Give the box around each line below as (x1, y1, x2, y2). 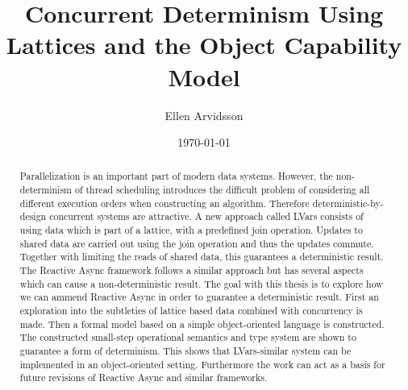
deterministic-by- (312, 196, 384, 210)
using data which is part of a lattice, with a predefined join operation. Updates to (19, 223, 363, 237)
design (19, 210, 47, 223)
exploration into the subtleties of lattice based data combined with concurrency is (19, 304, 363, 317)
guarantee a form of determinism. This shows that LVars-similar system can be (19, 344, 352, 358)
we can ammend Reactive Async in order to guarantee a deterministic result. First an (19, 290, 379, 304)
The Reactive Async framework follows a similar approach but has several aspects (19, 263, 364, 277)
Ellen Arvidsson (164, 106, 244, 123)
